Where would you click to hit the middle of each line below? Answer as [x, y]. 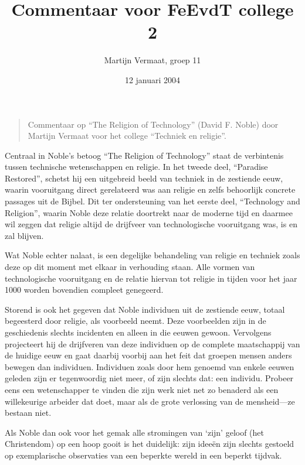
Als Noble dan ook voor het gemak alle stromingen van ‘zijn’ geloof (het [135, 432]
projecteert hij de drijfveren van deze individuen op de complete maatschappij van [152, 343]
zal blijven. [24, 235]
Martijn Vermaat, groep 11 [152, 60]
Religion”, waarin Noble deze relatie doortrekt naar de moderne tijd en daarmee [149, 212]
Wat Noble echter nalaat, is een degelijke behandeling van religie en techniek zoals [152, 255]
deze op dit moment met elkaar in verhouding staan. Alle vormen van [130, 267]
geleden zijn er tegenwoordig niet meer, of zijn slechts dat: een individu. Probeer [149, 378]
